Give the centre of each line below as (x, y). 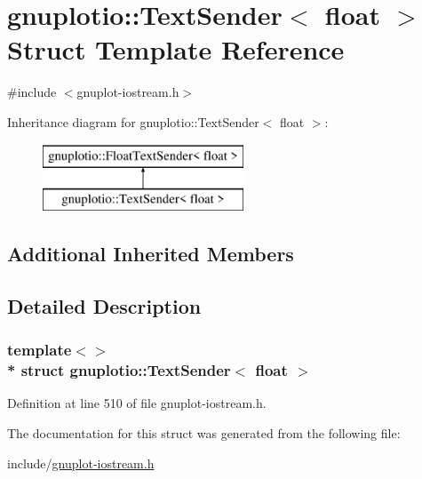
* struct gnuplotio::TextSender (119, 370)
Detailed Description (104, 305)
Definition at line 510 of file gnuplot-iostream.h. (137, 403)
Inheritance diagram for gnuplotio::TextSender (133, 121)
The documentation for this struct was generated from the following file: (204, 432)
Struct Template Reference (176, 49)
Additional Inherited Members (151, 254)
